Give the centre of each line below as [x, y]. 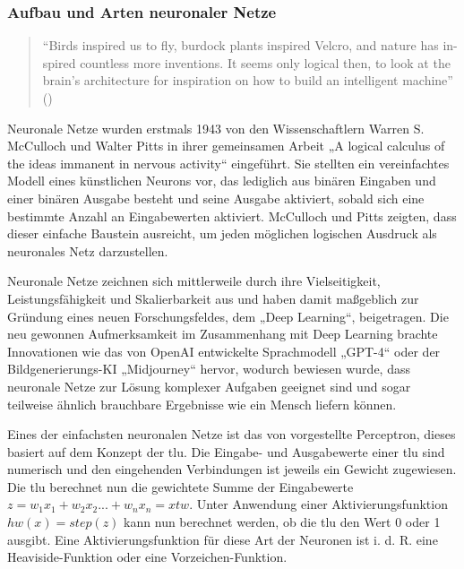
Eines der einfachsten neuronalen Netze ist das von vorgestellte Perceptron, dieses [232, 434]
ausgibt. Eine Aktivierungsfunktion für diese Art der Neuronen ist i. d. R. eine [223, 539]
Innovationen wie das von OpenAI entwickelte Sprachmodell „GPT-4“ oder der [224, 351]
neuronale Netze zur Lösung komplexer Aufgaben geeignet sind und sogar [209, 386]
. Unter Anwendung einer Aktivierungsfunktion [318, 504]
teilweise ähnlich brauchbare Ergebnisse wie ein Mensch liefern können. [202, 404]
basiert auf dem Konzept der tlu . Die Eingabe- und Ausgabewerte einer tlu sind [226, 451]
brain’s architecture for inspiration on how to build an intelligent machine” [248, 80]
